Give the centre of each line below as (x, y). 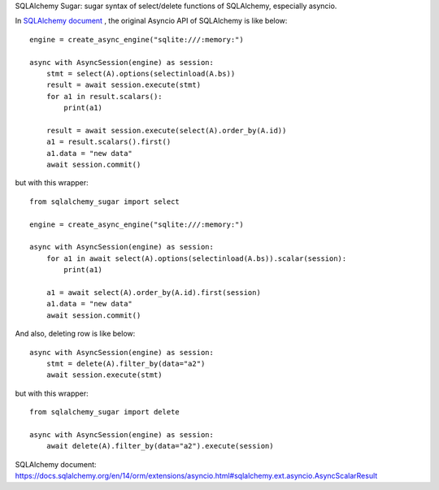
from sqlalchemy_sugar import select (105, 202)
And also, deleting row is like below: (75, 334)
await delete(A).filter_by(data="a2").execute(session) (160, 446)
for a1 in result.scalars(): (104, 96)
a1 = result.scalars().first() (109, 142)
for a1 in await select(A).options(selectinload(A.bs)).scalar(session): (196, 258)
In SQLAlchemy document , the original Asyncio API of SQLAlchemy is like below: (151, 21)
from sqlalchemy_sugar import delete (105, 412)
